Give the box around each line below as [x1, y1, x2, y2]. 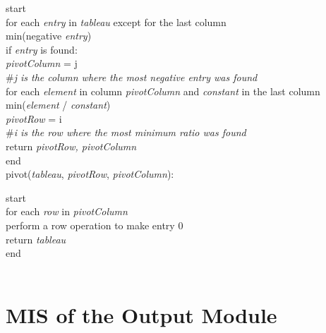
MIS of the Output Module [6, 301, 277, 329]
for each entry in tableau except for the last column [6, 14, 227, 29]
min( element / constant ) [6, 97, 111, 112]
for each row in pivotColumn [6, 204, 128, 219]
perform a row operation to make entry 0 [6, 217, 183, 232]
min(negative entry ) [6, 28, 92, 43]
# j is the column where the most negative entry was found [6, 69, 258, 84]
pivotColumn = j [6, 56, 78, 71]
